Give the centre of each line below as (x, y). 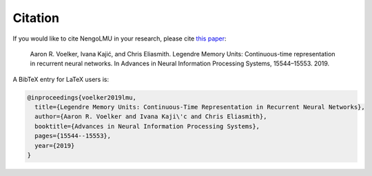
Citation (36, 18)
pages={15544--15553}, (73, 136)
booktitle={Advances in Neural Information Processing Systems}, (147, 126)
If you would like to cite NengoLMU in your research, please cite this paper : (120, 38)
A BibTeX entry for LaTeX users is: (61, 79)
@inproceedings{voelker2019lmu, (82, 97)
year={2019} (55, 145)
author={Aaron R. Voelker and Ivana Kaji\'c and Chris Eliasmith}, (151, 117)
